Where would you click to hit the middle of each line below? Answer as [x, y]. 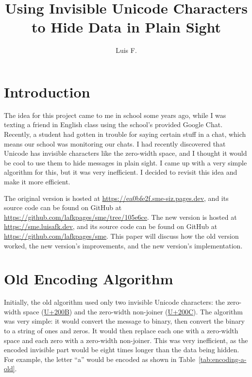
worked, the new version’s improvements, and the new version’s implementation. [123, 245]
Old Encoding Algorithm [89, 279]
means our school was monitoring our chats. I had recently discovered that [115, 143]
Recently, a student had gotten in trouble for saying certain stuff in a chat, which [125, 134]
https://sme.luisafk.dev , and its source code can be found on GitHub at [111, 226]
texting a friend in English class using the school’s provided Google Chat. [113, 124]
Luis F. [126, 50]
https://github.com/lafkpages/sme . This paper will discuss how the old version [121, 236]
